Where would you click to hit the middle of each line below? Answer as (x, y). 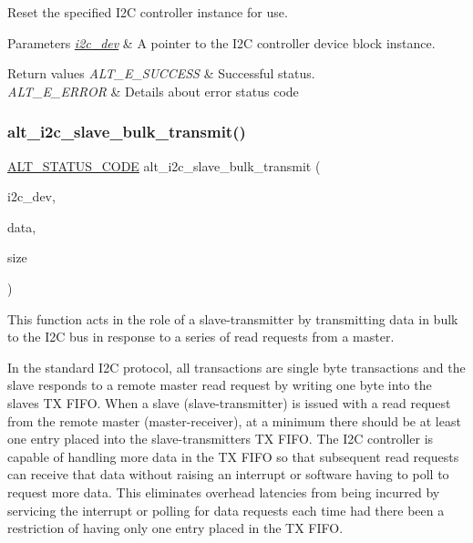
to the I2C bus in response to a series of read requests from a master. (201, 337)
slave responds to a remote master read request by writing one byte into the (220, 385)
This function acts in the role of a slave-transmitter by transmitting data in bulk (233, 318)
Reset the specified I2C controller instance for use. (148, 12)
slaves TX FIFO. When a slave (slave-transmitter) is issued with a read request (229, 402)
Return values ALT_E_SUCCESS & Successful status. (161, 73)
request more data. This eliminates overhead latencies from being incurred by (224, 492)
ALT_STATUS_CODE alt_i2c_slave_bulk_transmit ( (164, 165)
